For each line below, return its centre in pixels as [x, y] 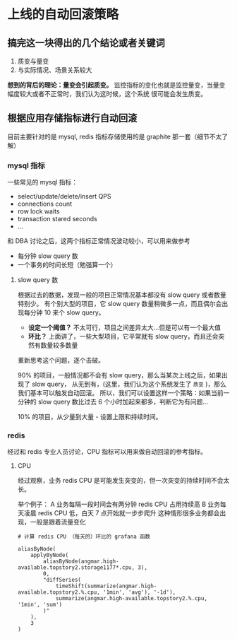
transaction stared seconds [57, 219]
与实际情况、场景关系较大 [55, 70]
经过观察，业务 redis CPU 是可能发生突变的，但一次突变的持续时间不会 [120, 481]
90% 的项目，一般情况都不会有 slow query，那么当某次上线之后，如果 [120, 375]
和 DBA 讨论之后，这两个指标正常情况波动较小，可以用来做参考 [99, 241]
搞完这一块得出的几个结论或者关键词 [86, 43]
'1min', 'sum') [40, 605]
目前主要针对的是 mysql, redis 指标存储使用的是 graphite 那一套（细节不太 [115, 136]
